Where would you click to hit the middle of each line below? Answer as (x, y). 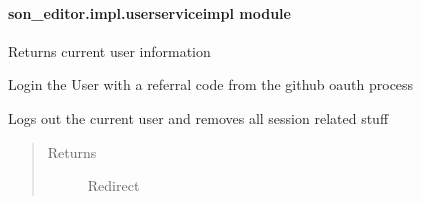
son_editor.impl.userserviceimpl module (149, 12)
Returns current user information (109, 50)
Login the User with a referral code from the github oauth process (211, 84)
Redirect (113, 185)
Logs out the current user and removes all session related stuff (198, 117)
